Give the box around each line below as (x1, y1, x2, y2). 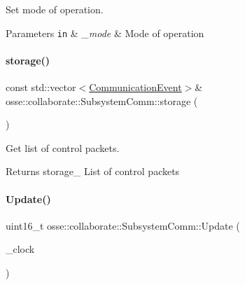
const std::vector (6, 80, 76, 95)
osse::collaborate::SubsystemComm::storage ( (6, 93, 198, 108)
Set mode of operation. (6, 2, 104, 16)
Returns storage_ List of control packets (6, 164, 180, 179)
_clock (6, 242, 35, 256)
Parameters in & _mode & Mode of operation (6, 25, 204, 40)
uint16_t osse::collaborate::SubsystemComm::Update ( (6, 218, 240, 232)
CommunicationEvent (89, 80, 182, 95)
